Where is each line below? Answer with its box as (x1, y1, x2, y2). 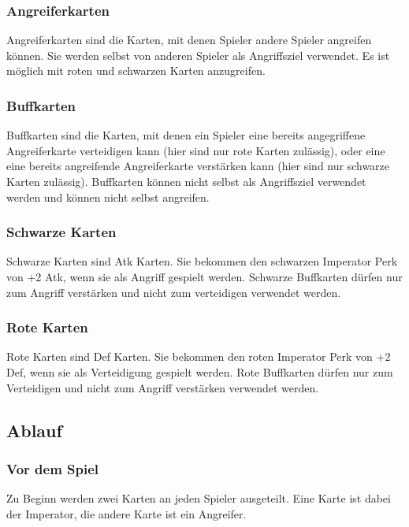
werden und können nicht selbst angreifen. (6, 188, 210, 205)
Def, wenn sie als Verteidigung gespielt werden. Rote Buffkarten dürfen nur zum (6, 364, 393, 380)
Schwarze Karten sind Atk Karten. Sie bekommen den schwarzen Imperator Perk (6, 253, 398, 269)
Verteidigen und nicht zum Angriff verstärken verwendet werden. (6, 379, 319, 395)
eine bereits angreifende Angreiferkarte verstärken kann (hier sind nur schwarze (6, 158, 390, 174)
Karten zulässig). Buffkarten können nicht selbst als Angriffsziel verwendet (6, 173, 366, 189)
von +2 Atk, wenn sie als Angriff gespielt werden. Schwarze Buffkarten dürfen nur (6, 269, 403, 284)
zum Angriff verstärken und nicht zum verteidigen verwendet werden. (6, 284, 341, 300)
